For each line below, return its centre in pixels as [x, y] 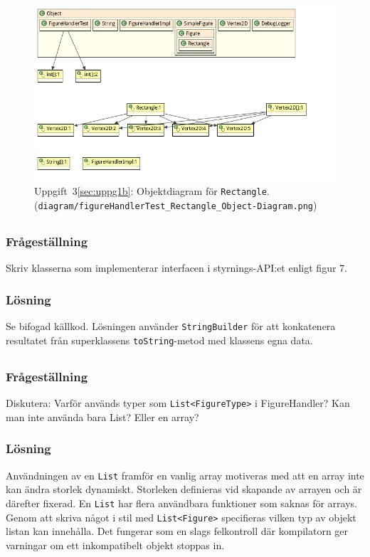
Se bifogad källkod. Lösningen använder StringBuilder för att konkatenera [171, 326]
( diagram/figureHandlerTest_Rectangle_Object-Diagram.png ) [176, 205]
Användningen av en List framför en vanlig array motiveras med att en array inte [185, 475]
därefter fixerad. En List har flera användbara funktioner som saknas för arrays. [181, 503]
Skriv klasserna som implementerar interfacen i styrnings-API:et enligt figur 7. [176, 268]
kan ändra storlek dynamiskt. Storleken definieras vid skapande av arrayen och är [184, 489]
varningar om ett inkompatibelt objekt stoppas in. [115, 545]
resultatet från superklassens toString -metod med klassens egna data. [159, 340]
